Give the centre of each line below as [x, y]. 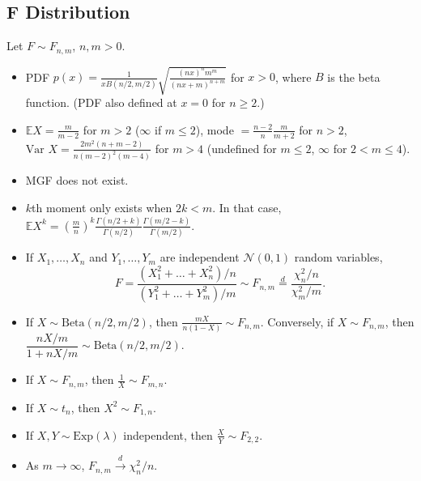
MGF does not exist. [77, 180]
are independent [200, 257]
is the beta [354, 77]
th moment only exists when [102, 208]
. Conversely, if [297, 321]
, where [293, 77]
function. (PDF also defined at [101, 102]
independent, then [168, 434]
